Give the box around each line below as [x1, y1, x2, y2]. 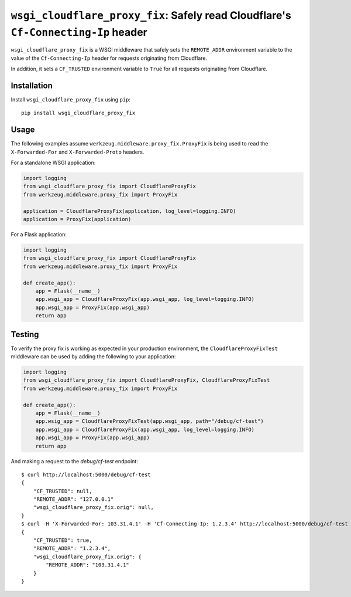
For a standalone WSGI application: [11, 159, 96, 167]
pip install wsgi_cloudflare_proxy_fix [21, 110, 136, 117]
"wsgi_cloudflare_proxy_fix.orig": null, [33, 504, 154, 511]
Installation [11, 80, 53, 90]
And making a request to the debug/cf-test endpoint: [11, 457, 139, 464]
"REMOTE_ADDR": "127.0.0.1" [33, 496, 114, 503]
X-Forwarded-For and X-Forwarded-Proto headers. [11, 148, 144, 155]
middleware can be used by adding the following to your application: [11, 353, 176, 360]
